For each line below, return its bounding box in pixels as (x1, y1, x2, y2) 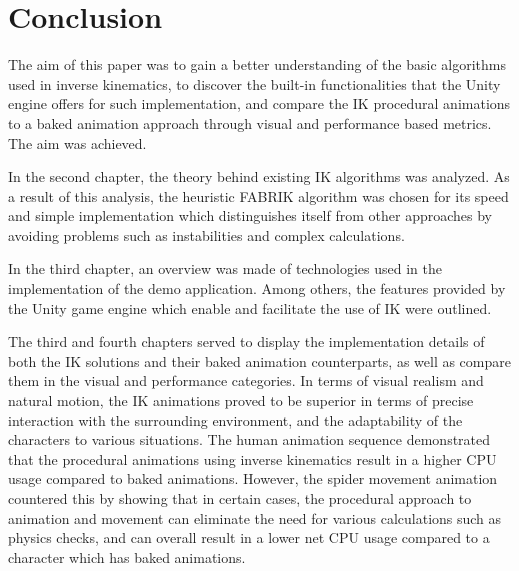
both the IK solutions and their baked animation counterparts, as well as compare (8, 350, 511, 371)
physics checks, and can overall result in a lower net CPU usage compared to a (8, 527, 490, 548)
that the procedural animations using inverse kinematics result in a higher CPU (8, 448, 497, 469)
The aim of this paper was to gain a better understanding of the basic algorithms (8, 54, 506, 75)
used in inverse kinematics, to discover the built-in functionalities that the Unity (8, 73, 501, 94)
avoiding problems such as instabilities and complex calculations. (8, 224, 405, 245)
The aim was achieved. (8, 132, 147, 153)
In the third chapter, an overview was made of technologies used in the (8, 258, 442, 279)
